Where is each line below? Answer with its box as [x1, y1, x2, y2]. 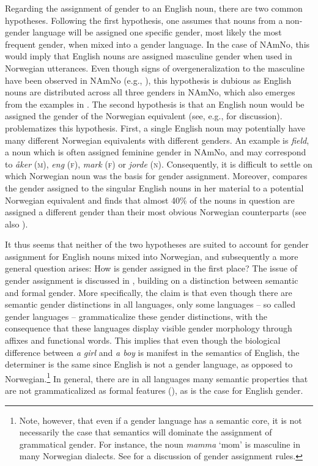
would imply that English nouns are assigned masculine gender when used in [5, 50, 292, 62]
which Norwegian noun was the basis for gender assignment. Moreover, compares [5, 169, 308, 182]
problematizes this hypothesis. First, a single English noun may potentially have [5, 121, 306, 134]
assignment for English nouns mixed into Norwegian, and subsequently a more [5, 250, 298, 262]
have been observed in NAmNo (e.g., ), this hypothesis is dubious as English [5, 73, 292, 86]
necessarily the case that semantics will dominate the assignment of [19, 426, 272, 438]
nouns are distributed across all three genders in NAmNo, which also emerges [5, 86, 295, 98]
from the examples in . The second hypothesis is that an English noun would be [5, 97, 305, 110]
